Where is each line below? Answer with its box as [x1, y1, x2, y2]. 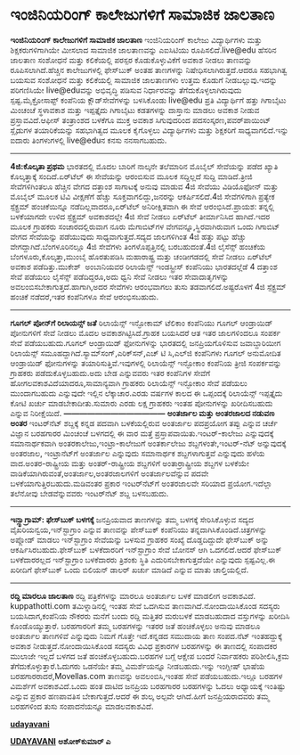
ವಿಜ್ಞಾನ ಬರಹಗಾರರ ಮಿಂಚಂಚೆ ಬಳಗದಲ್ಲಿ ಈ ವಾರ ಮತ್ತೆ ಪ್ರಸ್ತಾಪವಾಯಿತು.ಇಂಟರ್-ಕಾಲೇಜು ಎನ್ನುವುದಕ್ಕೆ [10, 428, 274, 439]
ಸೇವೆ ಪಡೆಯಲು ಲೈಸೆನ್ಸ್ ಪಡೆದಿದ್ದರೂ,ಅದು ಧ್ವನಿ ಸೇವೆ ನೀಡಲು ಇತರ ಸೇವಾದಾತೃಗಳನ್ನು [10, 271, 230, 282]
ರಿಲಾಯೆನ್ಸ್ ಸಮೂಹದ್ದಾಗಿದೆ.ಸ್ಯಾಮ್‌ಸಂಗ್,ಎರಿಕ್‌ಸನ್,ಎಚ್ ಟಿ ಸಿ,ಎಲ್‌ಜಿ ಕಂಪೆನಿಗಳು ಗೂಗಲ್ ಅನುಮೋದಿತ [10, 348, 281, 358]
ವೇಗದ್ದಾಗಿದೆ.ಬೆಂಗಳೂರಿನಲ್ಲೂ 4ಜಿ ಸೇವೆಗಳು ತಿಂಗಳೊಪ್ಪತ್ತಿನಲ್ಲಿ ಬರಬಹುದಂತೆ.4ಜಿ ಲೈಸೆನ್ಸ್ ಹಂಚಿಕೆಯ [10, 241, 266, 251]
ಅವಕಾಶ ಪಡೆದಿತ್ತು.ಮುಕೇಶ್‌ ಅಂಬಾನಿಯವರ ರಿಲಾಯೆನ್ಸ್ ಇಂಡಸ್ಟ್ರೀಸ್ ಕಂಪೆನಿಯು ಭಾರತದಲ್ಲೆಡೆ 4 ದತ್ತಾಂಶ [10, 261, 279, 272]
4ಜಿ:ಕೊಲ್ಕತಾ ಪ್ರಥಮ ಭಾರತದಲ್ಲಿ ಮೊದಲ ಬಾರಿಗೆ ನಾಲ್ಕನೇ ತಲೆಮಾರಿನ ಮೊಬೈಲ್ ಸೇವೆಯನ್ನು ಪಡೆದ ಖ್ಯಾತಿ [10, 160, 279, 171]
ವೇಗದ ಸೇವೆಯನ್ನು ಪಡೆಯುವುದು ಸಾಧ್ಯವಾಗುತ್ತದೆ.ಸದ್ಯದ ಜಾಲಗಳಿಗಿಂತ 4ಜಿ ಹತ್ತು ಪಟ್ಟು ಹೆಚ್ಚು [10, 231, 247, 242]
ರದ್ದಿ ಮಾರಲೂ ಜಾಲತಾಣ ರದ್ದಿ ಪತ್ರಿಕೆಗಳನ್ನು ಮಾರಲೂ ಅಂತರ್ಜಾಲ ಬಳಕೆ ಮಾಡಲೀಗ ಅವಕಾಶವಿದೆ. [10, 590, 256, 601]
